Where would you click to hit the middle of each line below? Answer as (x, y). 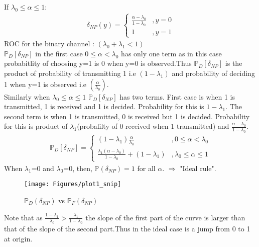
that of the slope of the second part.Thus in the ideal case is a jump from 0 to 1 (127, 229)
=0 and (43, 168)
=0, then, (78, 168)
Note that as (23, 217)
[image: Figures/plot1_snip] (73, 184)
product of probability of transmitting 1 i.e (70, 73)
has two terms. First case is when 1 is (177, 96)
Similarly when (27, 96)
